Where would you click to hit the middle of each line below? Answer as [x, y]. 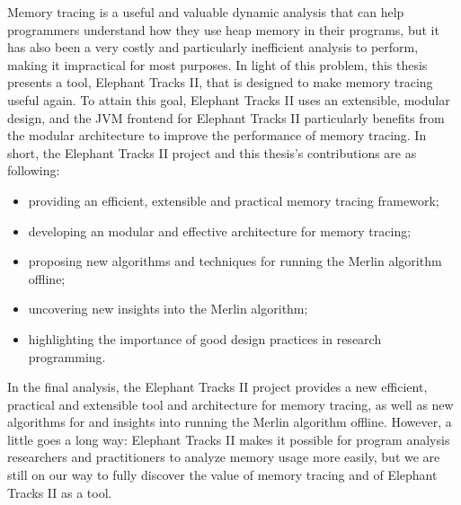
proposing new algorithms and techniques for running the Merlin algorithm [235, 261]
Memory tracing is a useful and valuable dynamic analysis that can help [206, 12]
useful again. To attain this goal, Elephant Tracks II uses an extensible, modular [229, 99]
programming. [67, 356]
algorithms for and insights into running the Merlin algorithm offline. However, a [230, 422]
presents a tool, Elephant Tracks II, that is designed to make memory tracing [220, 82]
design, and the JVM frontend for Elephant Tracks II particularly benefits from [226, 117]
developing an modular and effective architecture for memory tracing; [220, 230]
